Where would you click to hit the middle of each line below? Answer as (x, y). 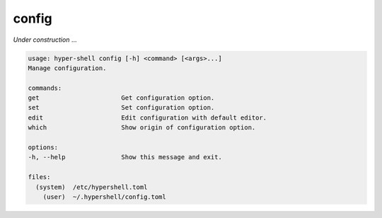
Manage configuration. (67, 68)
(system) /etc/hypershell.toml (92, 187)
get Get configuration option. (121, 98)
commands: (45, 88)
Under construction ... (45, 40)
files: (39, 177)
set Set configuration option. (121, 108)
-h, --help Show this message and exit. (125, 157)
